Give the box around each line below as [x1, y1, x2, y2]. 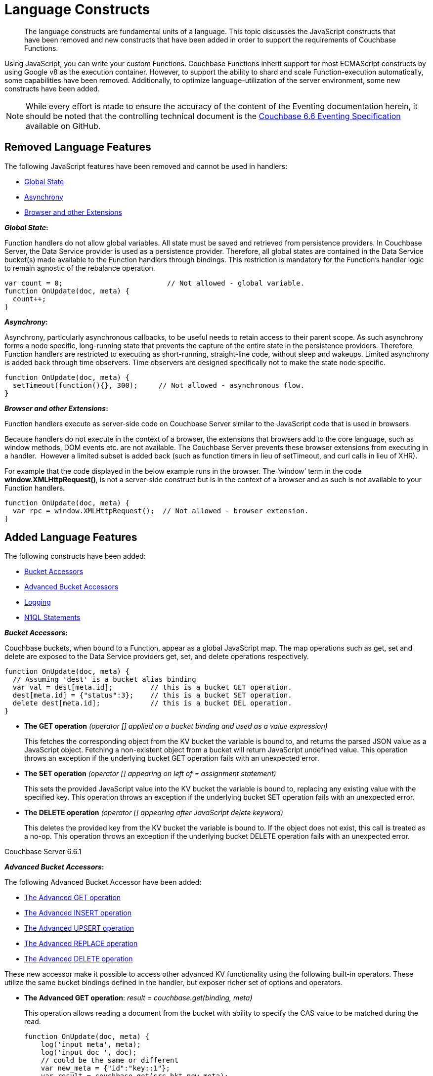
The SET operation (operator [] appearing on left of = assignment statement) [24, 769, 276, 778]
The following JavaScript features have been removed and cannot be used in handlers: [4, 162, 288, 170]
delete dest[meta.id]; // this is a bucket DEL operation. [12, 699, 292, 707]
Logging [24, 598, 51, 607]
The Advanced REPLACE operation [24, 939, 138, 948]
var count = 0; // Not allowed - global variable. [4, 279, 304, 287]
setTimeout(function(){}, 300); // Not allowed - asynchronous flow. [12, 381, 304, 389]
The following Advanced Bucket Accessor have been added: [4, 878, 202, 887]
